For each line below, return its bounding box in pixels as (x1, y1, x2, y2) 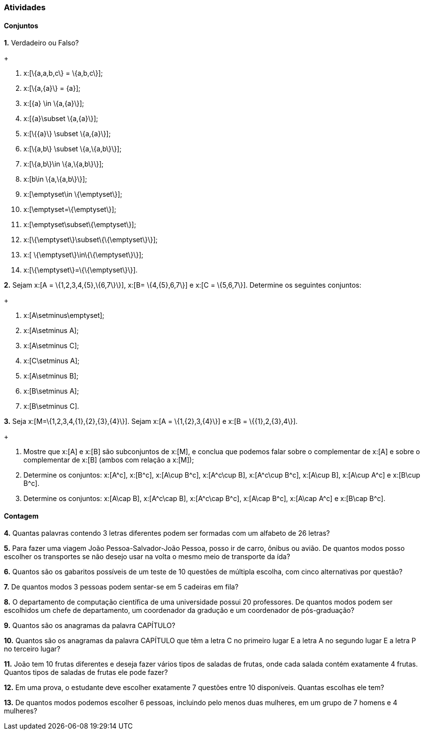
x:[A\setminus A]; (23, 326, 79, 335)
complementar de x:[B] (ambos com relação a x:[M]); (23, 456, 194, 464)
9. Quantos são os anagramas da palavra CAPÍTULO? (4, 621, 176, 630)
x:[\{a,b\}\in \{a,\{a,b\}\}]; (23, 160, 104, 168)
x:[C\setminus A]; (23, 357, 80, 365)
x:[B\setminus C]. (23, 402, 80, 411)
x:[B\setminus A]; (23, 387, 79, 396)
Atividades (4, 2, 46, 12)
